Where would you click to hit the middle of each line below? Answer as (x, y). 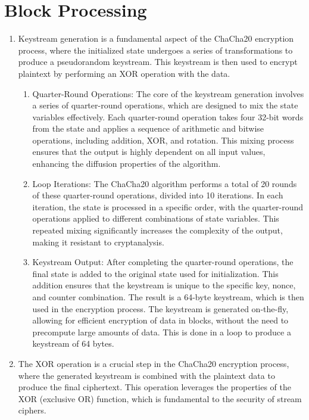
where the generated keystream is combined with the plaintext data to (146, 375)
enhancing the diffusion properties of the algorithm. (127, 164)
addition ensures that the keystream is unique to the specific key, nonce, (164, 285)
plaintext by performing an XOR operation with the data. (124, 73)
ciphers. (32, 410)
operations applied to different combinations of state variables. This (156, 218)
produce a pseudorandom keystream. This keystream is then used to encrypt (158, 62)
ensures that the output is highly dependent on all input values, (149, 152)
